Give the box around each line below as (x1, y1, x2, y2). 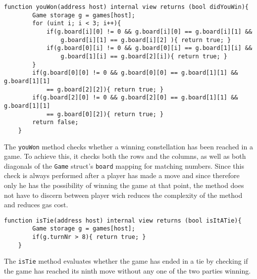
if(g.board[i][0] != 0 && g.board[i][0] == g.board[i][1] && (46, 28, 253, 35)
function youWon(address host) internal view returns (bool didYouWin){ (4, 3, 249, 10)
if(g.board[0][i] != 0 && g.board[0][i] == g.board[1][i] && (46, 45, 253, 52)
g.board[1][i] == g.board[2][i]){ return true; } (60, 52, 228, 60)
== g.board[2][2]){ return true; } (46, 86, 164, 93)
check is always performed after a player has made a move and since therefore (4, 170, 240, 181)
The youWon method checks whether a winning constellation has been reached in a (4, 141, 253, 151)
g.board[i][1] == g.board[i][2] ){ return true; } (60, 36, 231, 44)
